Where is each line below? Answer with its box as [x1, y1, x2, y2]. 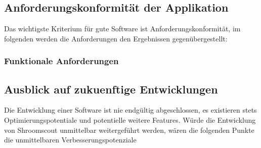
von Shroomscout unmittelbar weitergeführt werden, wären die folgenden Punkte [4, 124, 254, 135]
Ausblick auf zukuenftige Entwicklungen [4, 81, 218, 96]
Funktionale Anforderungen [4, 55, 119, 67]
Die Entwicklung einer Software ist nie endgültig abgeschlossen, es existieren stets [4, 105, 257, 115]
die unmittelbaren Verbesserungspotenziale [4, 134, 137, 145]
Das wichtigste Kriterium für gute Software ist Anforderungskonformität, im [4, 23, 241, 34]
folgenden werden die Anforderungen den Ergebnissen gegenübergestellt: [4, 33, 228, 43]
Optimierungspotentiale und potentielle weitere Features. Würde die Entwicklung [4, 115, 256, 125]
